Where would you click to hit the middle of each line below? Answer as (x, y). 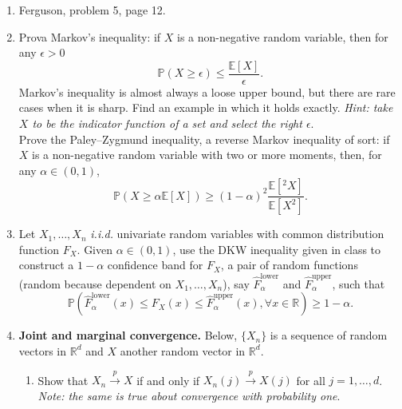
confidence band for (155, 265)
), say (236, 283)
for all (311, 380)
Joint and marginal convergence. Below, (128, 335)
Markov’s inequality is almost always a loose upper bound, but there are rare (207, 91)
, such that (359, 283)
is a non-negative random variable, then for (283, 36)
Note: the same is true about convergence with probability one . (189, 395)
